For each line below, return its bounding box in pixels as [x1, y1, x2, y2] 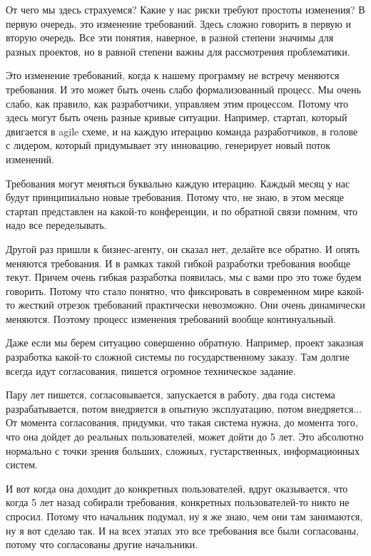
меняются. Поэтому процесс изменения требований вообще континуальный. [6, 311, 336, 326]
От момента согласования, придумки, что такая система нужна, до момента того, [6, 415, 358, 430]
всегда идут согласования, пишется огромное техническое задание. [6, 363, 296, 378]
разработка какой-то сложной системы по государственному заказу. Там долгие [6, 349, 350, 364]
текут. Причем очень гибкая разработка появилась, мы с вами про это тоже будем [6, 269, 362, 284]
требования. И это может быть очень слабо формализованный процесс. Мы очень [6, 81, 361, 96]
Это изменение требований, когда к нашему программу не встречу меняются [6, 68, 340, 83]
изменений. [6, 151, 54, 166]
